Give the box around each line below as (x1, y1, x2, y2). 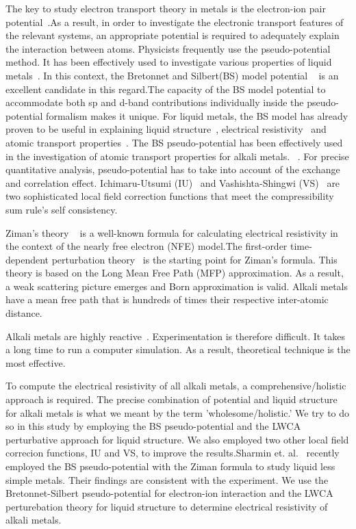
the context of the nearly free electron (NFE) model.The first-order (5, 239, 288, 253)
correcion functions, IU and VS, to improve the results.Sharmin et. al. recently (5, 446, 340, 460)
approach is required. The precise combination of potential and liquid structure (5, 392, 338, 407)
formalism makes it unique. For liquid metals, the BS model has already (46, 108, 348, 122)
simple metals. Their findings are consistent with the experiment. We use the (5, 472, 329, 487)
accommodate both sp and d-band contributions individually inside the (5, 95, 304, 109)
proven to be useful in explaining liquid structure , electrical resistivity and (5, 122, 327, 136)
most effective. (5, 355, 66, 370)
